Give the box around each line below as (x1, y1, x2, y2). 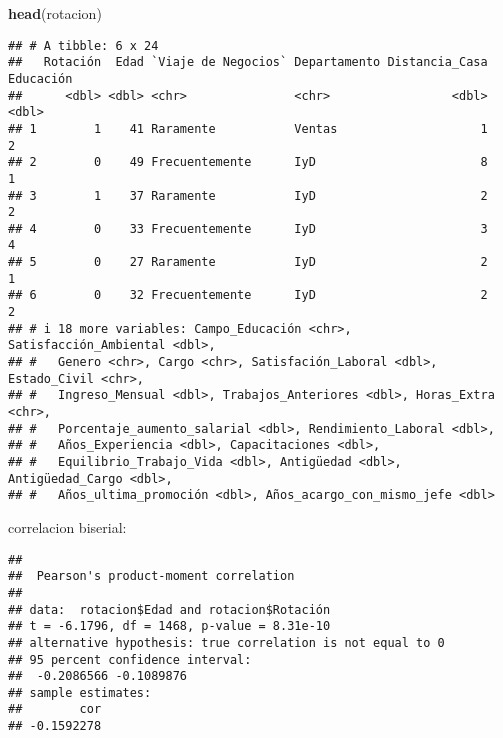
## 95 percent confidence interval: (8, 652, 252, 667)
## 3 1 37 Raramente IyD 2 (8, 188, 488, 203)
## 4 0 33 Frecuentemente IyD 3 (8, 221, 488, 236)
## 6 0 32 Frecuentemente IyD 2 (8, 288, 488, 303)
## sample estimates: (8, 685, 152, 700)
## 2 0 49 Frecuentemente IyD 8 (8, 155, 488, 170)
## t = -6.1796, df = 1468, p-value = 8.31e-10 (8, 619, 331, 634)
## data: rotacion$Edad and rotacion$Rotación (8, 602, 331, 617)
